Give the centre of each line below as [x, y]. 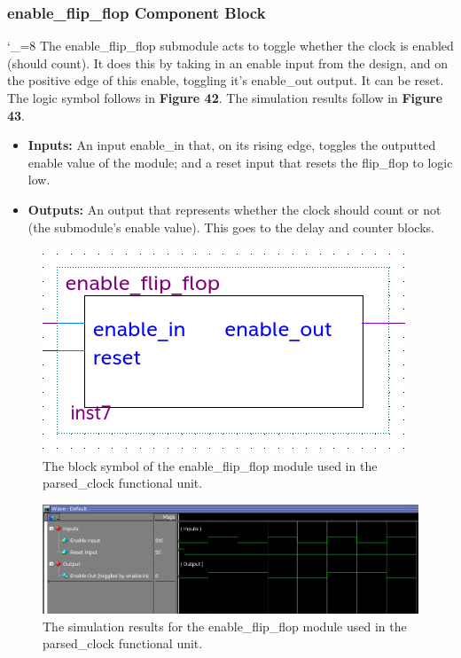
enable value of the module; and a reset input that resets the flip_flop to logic [240, 162]
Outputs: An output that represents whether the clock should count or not [234, 209]
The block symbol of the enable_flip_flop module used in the [210, 465]
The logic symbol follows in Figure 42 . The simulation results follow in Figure [225, 98]
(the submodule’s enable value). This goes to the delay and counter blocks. [231, 227]
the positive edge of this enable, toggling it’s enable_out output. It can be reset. [226, 80]
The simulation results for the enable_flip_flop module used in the [225, 626]
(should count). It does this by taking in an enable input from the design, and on [228, 63]
